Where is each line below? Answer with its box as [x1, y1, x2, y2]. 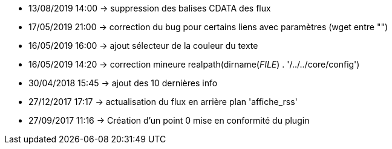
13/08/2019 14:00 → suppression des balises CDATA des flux [28, 3, 271, 13]
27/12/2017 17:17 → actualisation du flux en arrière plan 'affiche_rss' [28, 97, 298, 107]
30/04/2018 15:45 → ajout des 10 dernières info [28, 78, 218, 88]
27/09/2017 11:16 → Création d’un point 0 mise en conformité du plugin [28, 115, 310, 125]
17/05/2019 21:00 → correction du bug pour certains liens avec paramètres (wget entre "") [28, 22, 388, 32]
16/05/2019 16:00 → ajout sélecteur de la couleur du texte [28, 40, 258, 51]
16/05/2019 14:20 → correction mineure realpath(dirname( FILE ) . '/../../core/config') [28, 59, 360, 69]
